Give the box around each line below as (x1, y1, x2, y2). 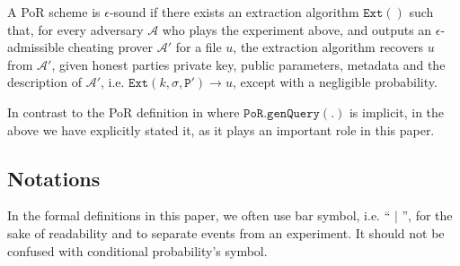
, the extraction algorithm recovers (233, 38, 424, 56)
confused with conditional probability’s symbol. (7, 241, 268, 260)
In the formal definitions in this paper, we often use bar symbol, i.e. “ (7, 206, 391, 225)
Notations (7, 164, 101, 192)
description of (7, 73, 82, 91)
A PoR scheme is (7, 3, 101, 21)
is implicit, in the (349, 102, 445, 121)
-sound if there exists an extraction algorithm (109, 3, 359, 21)
